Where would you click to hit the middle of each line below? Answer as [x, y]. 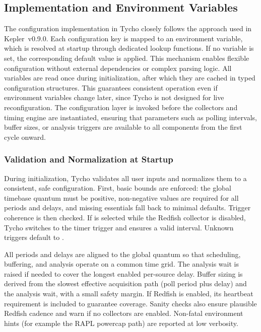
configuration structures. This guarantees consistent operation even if [111, 87]
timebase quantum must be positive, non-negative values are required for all [121, 197]
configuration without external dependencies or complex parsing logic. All [118, 68]
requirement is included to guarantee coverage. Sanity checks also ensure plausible [130, 303]
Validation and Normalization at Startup [89, 159]
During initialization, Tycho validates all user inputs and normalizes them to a [125, 178]
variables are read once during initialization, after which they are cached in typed [130, 78]
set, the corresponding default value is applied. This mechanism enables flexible [127, 58]
